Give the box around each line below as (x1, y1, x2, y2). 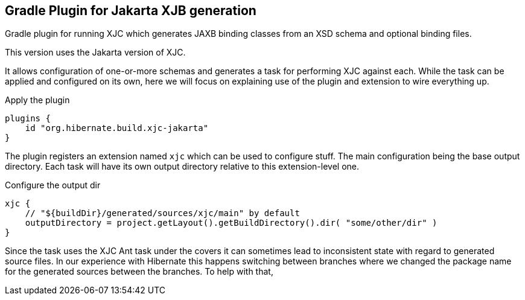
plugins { (5, 113, 51, 124)
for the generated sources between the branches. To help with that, (5, 266, 273, 277)
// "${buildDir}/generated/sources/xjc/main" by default (25, 208, 300, 219)
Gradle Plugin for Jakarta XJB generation (5, 3, 256, 18)
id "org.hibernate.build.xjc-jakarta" (25, 123, 209, 133)
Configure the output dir (5, 180, 101, 191)
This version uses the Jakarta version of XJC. (5, 47, 186, 58)
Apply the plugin (5, 95, 70, 106)
